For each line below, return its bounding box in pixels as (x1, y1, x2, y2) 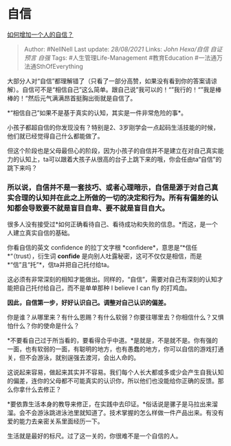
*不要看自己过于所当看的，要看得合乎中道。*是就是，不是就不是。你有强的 (7, 337, 219, 345)
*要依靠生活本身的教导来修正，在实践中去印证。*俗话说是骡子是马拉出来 (7, 400, 212, 408)
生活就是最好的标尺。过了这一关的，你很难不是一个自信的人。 (7, 432, 182, 440)
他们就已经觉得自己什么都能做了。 (7, 131, 104, 140)
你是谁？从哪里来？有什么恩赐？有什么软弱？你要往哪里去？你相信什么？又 (7, 313, 218, 321)
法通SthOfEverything (23, 62, 84, 70)
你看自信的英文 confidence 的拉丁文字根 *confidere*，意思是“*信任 (7, 244, 198, 252)
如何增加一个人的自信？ (7, 30, 74, 39)
